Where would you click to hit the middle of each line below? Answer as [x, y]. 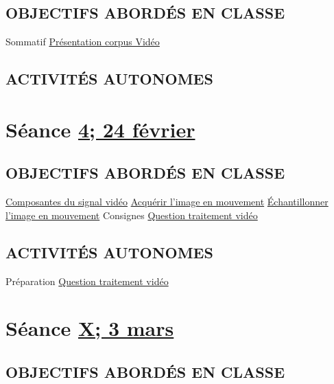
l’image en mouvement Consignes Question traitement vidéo [132, 215]
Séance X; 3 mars [90, 328]
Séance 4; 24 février [100, 129]
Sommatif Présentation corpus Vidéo [83, 42]
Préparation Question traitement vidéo [87, 281]
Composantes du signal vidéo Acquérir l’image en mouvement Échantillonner [167, 202]
